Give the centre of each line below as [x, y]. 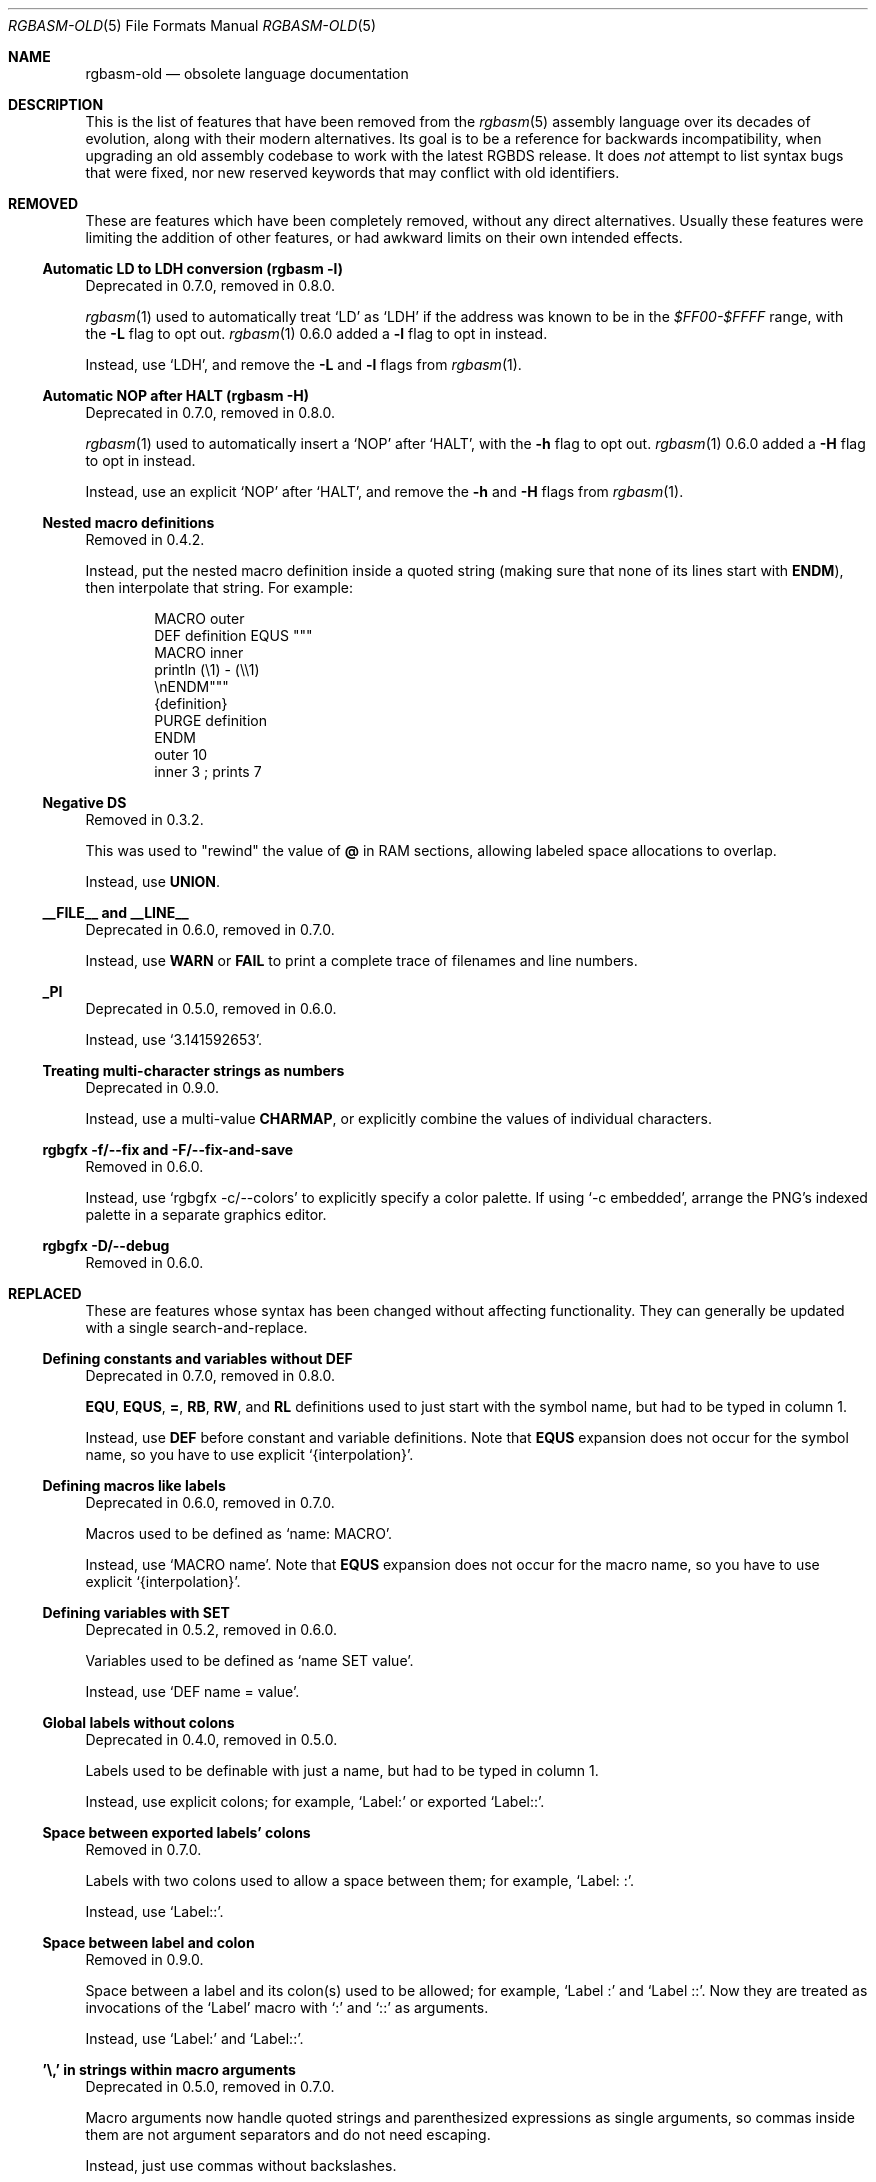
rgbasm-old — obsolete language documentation [247, 73]
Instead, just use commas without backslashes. [241, 2165]
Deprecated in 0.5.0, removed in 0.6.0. [211, 1008]
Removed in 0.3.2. [144, 819]
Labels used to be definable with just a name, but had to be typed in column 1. [342, 1770]
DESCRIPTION [56, 104]
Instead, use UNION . [153, 881]
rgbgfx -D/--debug [106, 1245]
